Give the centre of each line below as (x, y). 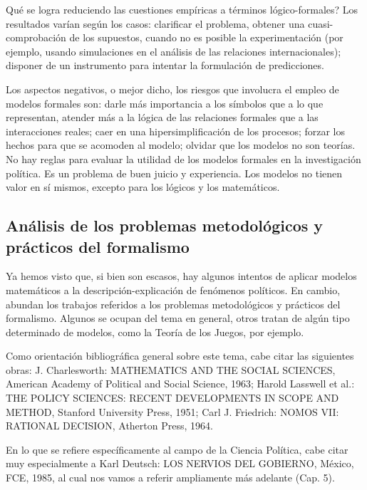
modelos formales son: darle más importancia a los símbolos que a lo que (165, 103)
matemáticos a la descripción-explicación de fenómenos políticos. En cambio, (173, 290)
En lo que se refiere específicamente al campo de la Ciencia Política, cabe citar (177, 449)
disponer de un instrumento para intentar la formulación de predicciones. (165, 65)
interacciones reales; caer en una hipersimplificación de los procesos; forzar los (175, 131)
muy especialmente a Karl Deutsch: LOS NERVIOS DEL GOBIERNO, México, (180, 463)
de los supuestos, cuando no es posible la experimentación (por (206, 37)
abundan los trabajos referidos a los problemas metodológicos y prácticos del (173, 304)
